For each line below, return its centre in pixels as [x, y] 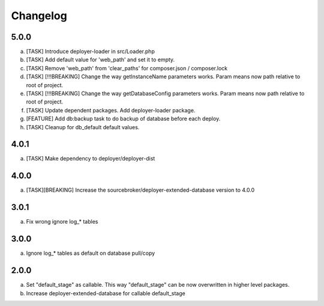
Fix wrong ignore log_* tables [62, 222]
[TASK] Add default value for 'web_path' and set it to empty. [100, 60]
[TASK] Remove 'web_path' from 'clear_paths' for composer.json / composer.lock [127, 68]
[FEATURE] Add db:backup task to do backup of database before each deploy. [123, 119]
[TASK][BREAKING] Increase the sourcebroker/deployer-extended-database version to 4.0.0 [140, 190]
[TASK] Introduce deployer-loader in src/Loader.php [91, 52]
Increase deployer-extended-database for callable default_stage [106, 293]
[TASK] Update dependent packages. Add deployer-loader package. [111, 110]
